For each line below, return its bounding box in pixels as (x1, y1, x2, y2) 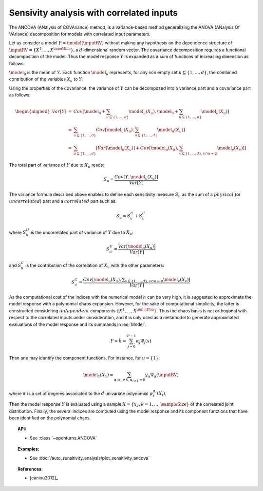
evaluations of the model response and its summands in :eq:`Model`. (9, 321, 147, 327)
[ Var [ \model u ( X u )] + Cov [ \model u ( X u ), (95, 145, 179, 152)
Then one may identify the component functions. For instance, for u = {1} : (9, 355, 160, 360)
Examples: (18, 446, 39, 452)
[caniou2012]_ (30, 475, 58, 481)
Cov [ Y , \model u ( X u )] (114, 174, 158, 181)
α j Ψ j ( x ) (135, 338, 151, 345)
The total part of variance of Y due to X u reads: (9, 162, 104, 169)
